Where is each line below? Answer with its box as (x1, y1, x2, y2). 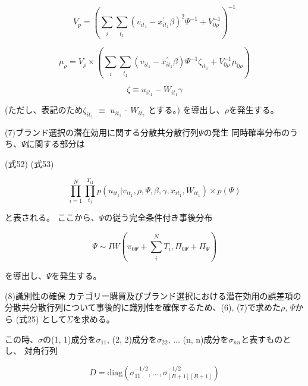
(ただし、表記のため (5, 103, 83, 116)
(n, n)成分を (183, 332, 229, 345)
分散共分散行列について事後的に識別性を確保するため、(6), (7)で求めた (5, 301, 281, 313)
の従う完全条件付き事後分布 (104, 211, 213, 224)
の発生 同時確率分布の (203, 125, 290, 138)
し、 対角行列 (5, 344, 58, 357)
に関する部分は (26, 137, 85, 150)
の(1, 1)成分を (43, 332, 96, 345)
